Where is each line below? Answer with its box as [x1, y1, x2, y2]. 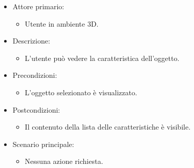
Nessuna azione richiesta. [25, 156, 103, 166]
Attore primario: [12, 1, 64, 11]
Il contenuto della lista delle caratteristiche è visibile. [25, 121, 191, 132]
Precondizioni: [12, 70, 57, 80]
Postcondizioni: [12, 104, 60, 115]
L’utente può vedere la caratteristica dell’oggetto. [25, 52, 180, 63]
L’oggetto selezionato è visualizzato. [25, 87, 137, 97]
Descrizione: [12, 35, 50, 46]
